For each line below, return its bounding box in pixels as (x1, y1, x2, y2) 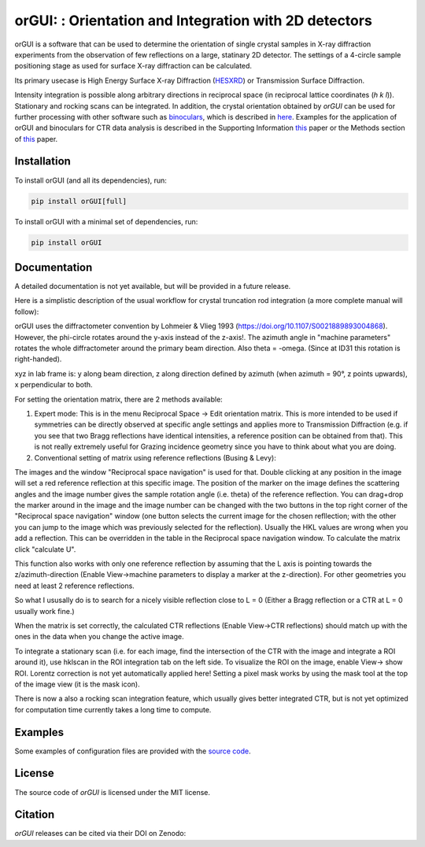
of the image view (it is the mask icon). (14, 679, 141, 689)
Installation (14, 154, 71, 168)
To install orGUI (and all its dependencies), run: (14, 176, 167, 185)
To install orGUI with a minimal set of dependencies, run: (14, 216, 198, 226)
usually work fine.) (14, 606, 75, 616)
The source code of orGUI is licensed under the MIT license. (14, 787, 211, 797)
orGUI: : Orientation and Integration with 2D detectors (14, 12, 373, 29)
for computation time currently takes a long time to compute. (14, 705, 212, 714)
